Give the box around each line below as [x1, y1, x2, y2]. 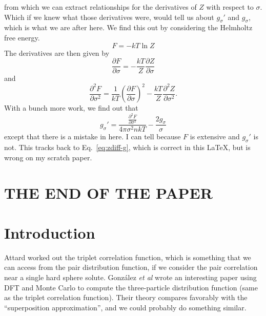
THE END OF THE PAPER [4, 182, 213, 203]
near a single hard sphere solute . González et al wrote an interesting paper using [4, 272, 257, 283]
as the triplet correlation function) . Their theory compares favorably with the [4, 292, 248, 303]
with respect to [206, 2, 254, 12]
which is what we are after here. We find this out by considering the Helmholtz [4, 22, 253, 33]
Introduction [4, 222, 95, 243]
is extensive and [190, 131, 240, 142]
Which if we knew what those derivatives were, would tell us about [4, 11, 214, 22]
